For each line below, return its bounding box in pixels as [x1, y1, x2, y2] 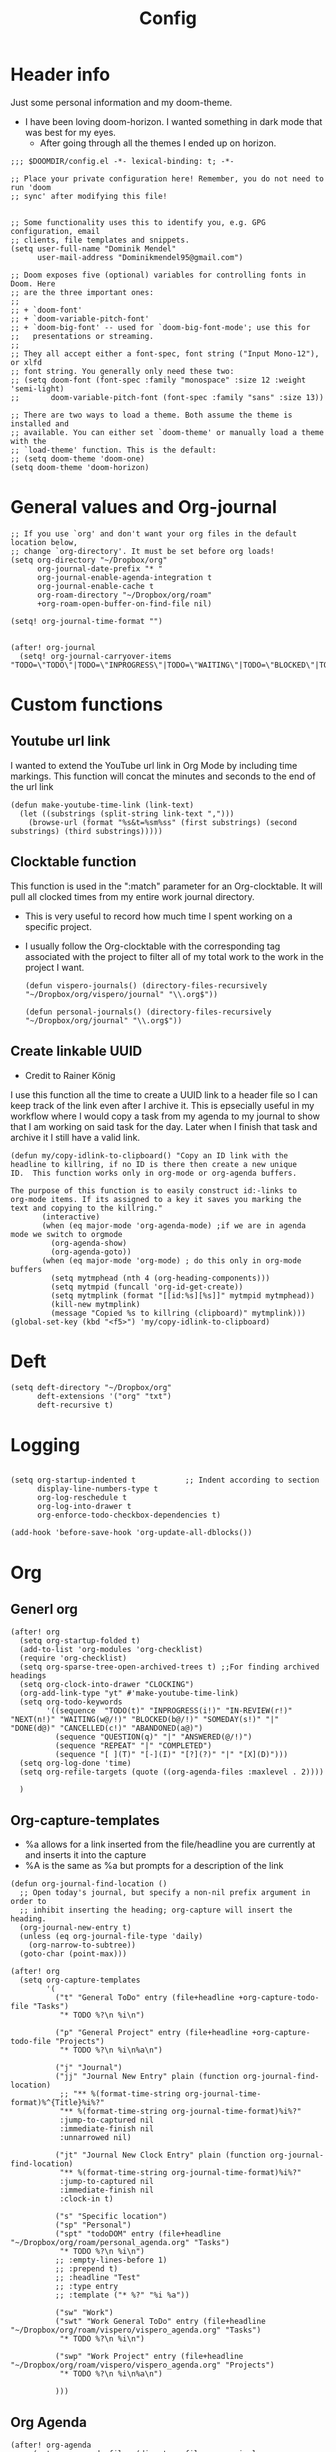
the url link [10, 780, 54, 792]
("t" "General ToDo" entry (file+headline [54, 1993, 235, 2003]
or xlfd [10, 357, 43, 367]
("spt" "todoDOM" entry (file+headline [54, 2229, 222, 2239]
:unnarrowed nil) [59, 2133, 132, 2143]
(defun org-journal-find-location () [10, 1879, 168, 1889]
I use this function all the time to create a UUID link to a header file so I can [10, 1088, 318, 1101]
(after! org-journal [10, 642, 97, 652]
